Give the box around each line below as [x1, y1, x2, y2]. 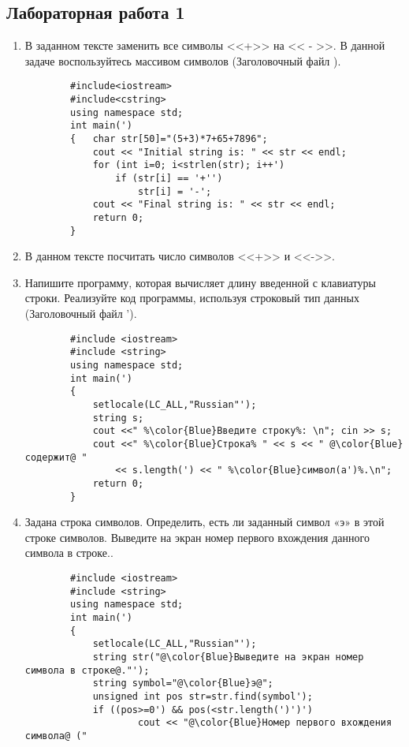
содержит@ [24, 451, 76, 463]
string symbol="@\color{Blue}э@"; [92, 678, 273, 689]
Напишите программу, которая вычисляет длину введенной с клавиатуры [24, 274, 376, 290]
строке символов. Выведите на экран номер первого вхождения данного [24, 529, 370, 545]
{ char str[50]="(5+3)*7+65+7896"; [70, 133, 268, 145]
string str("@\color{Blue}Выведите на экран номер [92, 651, 364, 663]
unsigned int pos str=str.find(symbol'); [92, 690, 313, 702]
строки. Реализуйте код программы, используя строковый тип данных [24, 289, 359, 306]
